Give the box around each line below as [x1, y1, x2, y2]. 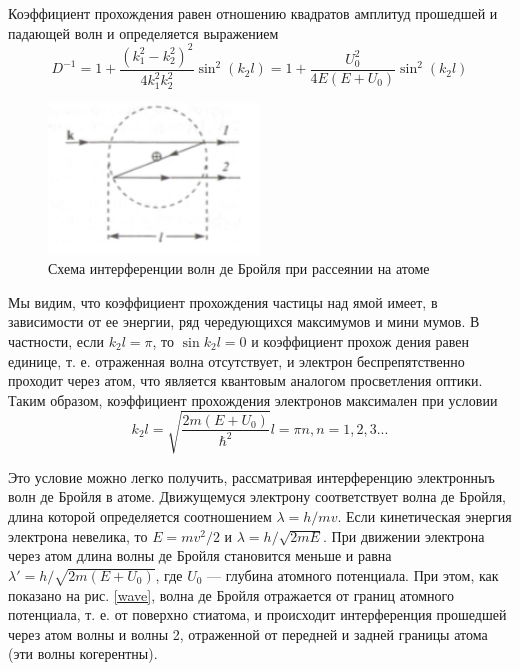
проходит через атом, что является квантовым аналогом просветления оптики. [8, 370, 483, 391]
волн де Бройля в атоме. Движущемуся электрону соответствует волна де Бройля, [8, 486, 507, 507]
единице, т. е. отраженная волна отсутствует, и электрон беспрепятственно [8, 350, 465, 371]
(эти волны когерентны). [8, 643, 158, 664]
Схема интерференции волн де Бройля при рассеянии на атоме [48, 258, 430, 279]
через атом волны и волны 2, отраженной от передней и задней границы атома [8, 623, 488, 644]
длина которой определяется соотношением [8, 506, 272, 527]
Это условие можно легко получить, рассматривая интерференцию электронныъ [8, 466, 495, 487]
